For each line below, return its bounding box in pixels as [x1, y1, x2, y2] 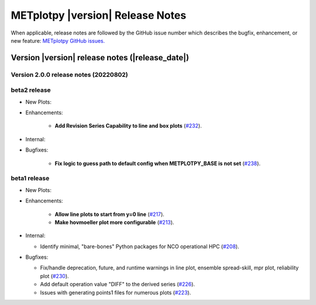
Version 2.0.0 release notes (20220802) [11, 70, 128, 78]
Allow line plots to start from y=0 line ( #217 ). [54, 211, 165, 218]
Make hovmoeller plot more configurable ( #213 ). [54, 218, 174, 225]
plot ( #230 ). [40, 272, 70, 279]
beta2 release [11, 86, 51, 94]
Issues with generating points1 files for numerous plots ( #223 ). [40, 289, 191, 296]
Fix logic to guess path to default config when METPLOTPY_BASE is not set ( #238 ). [54, 160, 260, 167]
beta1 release [11, 174, 50, 183]
